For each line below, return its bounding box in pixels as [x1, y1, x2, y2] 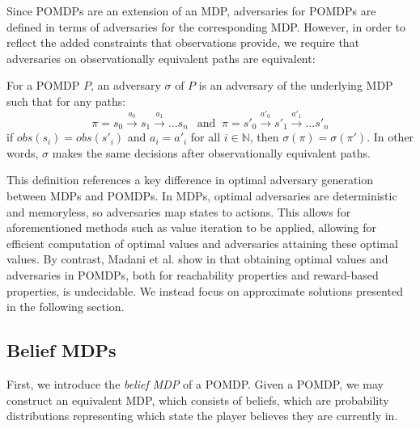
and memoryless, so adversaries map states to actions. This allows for [6, 203, 351, 220]
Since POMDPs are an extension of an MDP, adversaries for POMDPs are [6, 2, 376, 19]
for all [190, 128, 221, 145]
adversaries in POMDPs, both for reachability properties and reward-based [6, 266, 379, 283]
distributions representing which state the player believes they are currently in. [6, 407, 398, 424]
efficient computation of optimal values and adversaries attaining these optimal [6, 234, 398, 251]
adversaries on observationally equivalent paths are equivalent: [6, 49, 316, 66]
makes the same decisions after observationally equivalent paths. [52, 144, 371, 161]
